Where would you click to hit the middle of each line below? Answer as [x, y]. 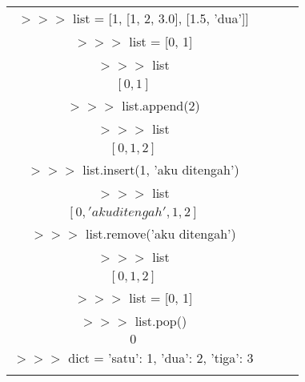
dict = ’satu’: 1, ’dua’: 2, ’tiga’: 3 [161, 358]
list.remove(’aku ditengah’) [161, 233]
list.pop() [161, 321]
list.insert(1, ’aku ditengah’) [161, 169]
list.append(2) [161, 105]
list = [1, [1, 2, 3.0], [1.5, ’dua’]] [161, 18]
